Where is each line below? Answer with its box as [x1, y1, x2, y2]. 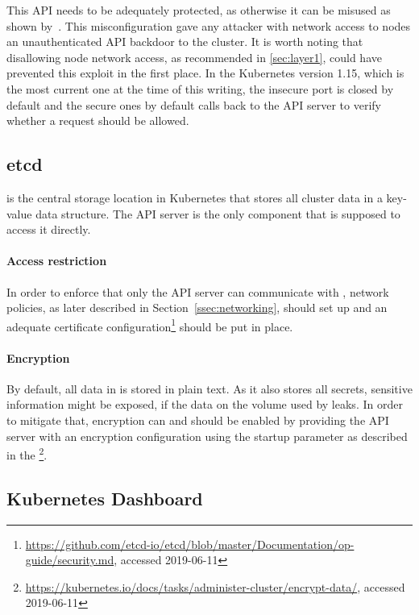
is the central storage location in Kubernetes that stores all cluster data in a [6, 189, 383, 206]
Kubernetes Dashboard [6, 485, 203, 510]
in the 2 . [6, 444, 48, 463]
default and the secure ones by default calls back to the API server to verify [6, 96, 381, 113]
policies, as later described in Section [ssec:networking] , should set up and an [6, 299, 388, 316]
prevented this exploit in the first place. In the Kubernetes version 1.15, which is [6, 64, 404, 81]
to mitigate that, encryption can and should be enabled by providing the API [6, 411, 389, 428]
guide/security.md [25, 551, 114, 568]
